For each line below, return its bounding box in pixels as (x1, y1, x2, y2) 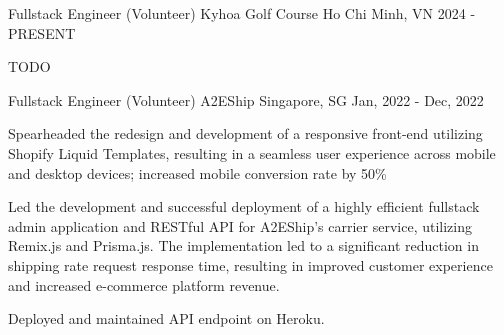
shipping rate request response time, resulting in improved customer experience (8, 254, 493, 275)
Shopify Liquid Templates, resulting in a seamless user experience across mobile (8, 142, 496, 163)
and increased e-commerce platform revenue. (8, 274, 280, 295)
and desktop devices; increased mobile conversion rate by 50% (8, 162, 387, 183)
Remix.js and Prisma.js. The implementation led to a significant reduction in (8, 235, 479, 256)
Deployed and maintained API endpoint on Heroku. (8, 308, 325, 329)
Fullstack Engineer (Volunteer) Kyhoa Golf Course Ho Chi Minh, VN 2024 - (8, 3, 476, 23)
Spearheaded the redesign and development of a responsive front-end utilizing (8, 123, 483, 144)
